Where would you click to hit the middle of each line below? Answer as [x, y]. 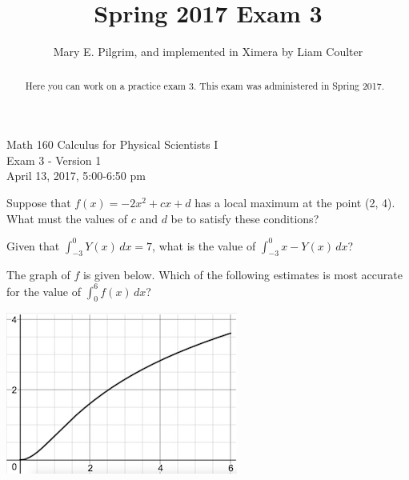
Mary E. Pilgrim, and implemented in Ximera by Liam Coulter [208, 52]
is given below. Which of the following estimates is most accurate [243, 275]
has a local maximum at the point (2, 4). [295, 202]
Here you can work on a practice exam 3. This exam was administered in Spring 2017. [205, 85]
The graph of [38, 275]
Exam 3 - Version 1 [54, 160]
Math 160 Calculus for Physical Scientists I [112, 144]
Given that [33, 245]
